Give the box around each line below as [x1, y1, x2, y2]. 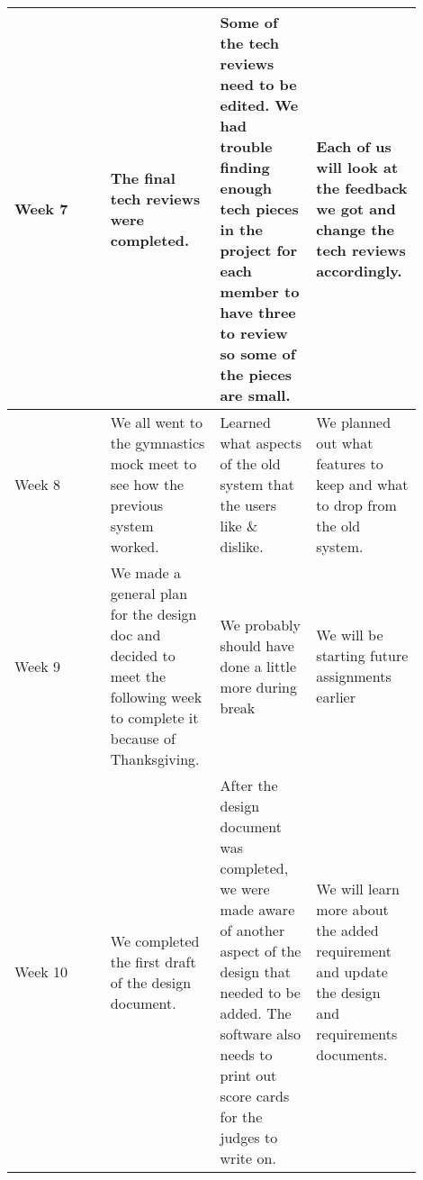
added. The [220, 1003, 292, 1023]
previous [110, 495, 164, 515]
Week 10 [14, 961, 68, 982]
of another [220, 920, 285, 940]
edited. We [220, 95, 299, 115]
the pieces [220, 364, 292, 385]
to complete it [110, 707, 199, 728]
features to [316, 453, 383, 474]
